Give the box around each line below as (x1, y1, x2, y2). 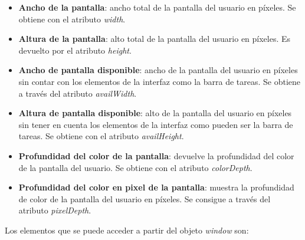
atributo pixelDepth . (18, 204, 91, 216)
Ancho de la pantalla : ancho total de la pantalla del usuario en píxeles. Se (18, 1, 296, 13)
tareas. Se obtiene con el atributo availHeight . (18, 130, 184, 142)
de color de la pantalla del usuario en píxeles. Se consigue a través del (18, 192, 271, 205)
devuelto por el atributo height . (18, 44, 132, 56)
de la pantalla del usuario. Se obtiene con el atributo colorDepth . (18, 161, 252, 173)
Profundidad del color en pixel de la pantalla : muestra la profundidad (18, 181, 294, 193)
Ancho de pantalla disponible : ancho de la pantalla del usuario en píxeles (18, 64, 298, 76)
